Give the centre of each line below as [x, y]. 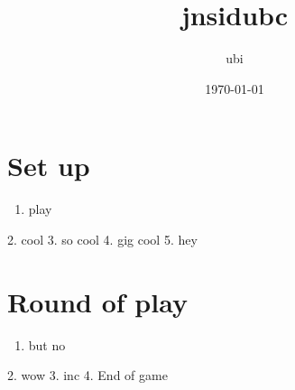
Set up [49, 166]
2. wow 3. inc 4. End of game [88, 375]
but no [47, 344]
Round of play [97, 301]
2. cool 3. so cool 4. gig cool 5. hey [102, 239]
